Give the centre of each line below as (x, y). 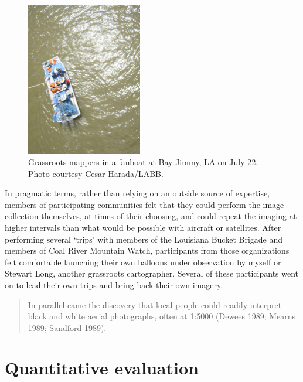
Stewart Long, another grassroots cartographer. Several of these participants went (152, 273)
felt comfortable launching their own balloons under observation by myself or (143, 262)
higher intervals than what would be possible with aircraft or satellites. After (143, 227)
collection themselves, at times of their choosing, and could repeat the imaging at (151, 216)
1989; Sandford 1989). (67, 327)
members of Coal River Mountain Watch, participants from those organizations (147, 250)
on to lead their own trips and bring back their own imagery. (114, 284)
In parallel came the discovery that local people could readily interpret (155, 304)
